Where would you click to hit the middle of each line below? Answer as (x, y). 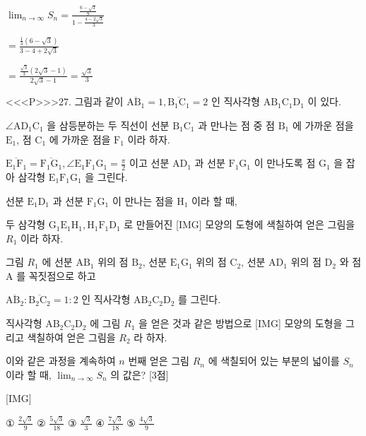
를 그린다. (199, 299)
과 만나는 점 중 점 (237, 125)
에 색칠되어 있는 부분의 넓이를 (274, 361)
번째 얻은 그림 (159, 361)
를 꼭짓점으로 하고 (56, 275)
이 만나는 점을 (143, 200)
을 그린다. (106, 176)
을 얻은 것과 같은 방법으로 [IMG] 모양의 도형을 (241, 323)
